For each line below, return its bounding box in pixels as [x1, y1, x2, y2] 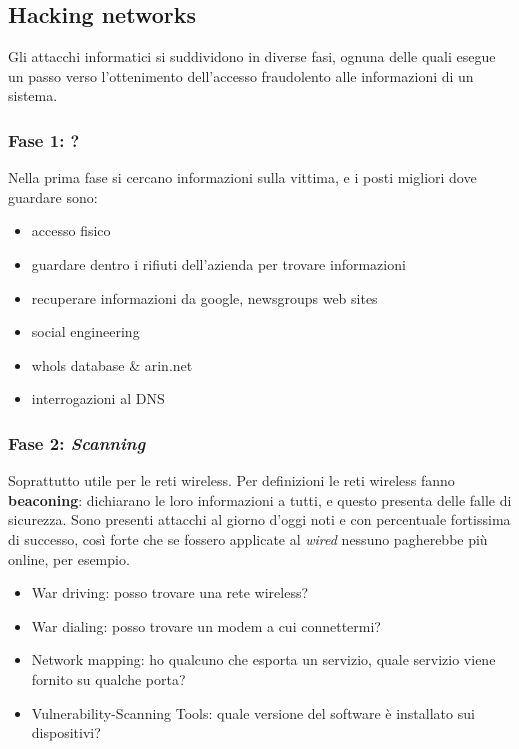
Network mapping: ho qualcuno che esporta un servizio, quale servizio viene [31, 649, 496, 670]
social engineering [31, 321, 140, 342]
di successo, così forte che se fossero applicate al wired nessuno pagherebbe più [8, 528, 488, 549]
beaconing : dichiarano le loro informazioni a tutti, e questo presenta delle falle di [8, 489, 512, 510]
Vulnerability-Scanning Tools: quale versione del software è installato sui [31, 702, 475, 723]
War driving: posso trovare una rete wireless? [31, 582, 309, 603]
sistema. [8, 85, 58, 106]
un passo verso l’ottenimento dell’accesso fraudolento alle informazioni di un [8, 65, 474, 86]
